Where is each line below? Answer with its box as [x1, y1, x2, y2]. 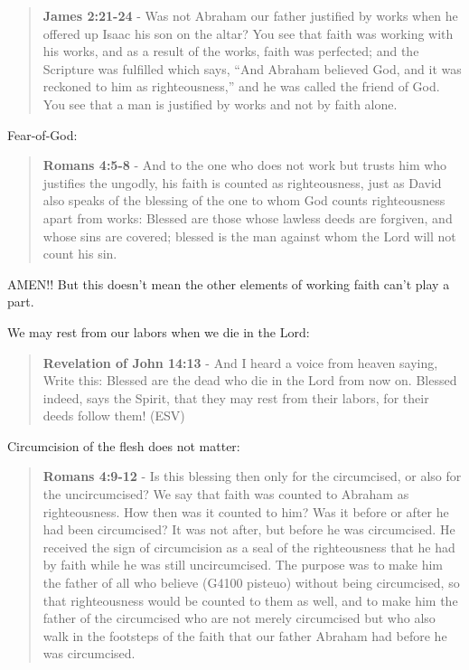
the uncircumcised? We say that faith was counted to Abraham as [42, 485, 409, 504]
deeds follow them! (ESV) [42, 406, 185, 425]
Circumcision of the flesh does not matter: [7, 436, 240, 455]
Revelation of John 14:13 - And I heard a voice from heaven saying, [42, 353, 438, 372]
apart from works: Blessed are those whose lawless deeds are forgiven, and [42, 208, 453, 227]
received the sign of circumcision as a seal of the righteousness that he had [42, 537, 455, 556]
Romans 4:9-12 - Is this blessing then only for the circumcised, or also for [42, 467, 462, 486]
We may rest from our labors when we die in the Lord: [7, 322, 310, 341]
